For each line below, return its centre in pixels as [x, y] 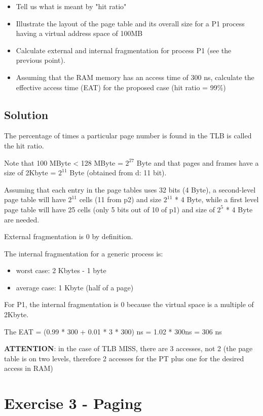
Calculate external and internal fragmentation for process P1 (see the [124, 50]
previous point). [41, 60]
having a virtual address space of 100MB [79, 33]
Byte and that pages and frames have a [198, 162]
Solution [26, 114]
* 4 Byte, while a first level [217, 199]
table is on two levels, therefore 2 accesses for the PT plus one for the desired [124, 358]
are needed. [22, 219]
